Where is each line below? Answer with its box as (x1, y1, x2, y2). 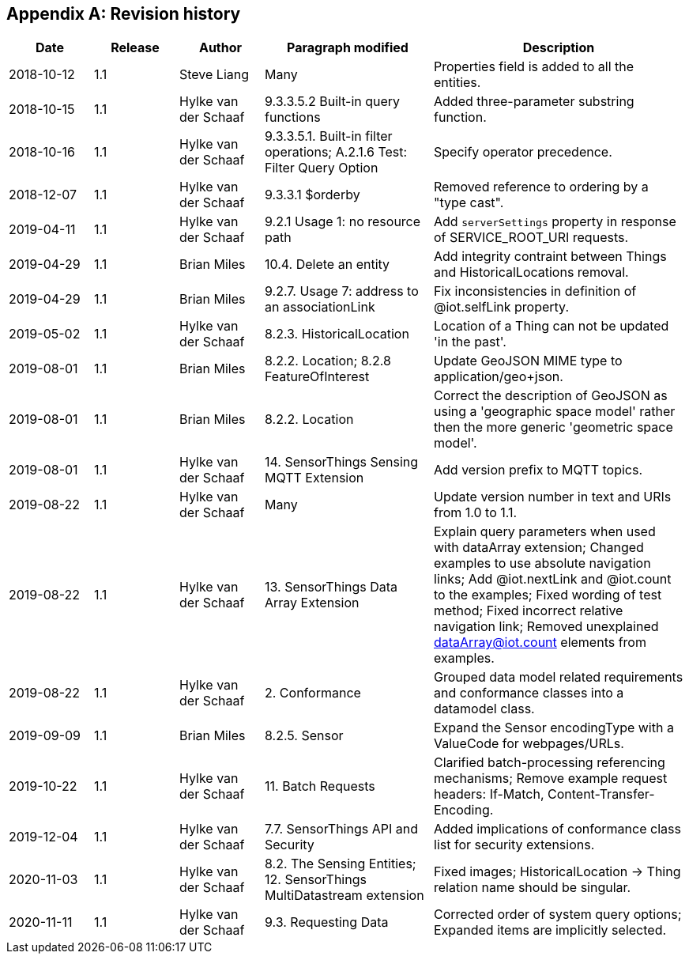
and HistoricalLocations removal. (434, 264, 629, 281)
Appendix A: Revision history (6, 4, 241, 24)
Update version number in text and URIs (434, 489, 672, 505)
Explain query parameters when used (434, 523, 656, 540)
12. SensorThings (265, 871, 367, 888)
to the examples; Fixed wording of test (434, 587, 662, 603)
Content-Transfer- (547, 786, 655, 803)
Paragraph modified (287, 40, 409, 56)
